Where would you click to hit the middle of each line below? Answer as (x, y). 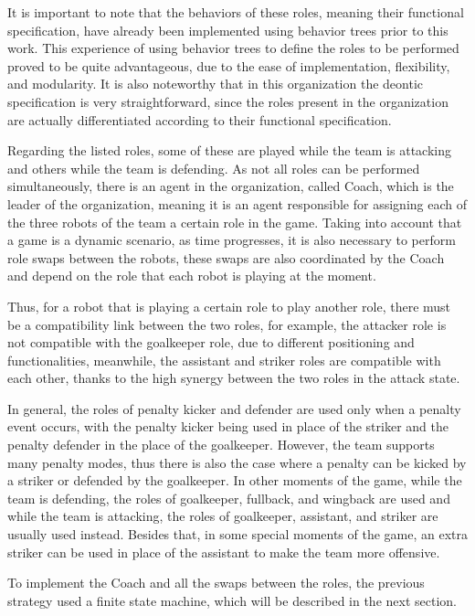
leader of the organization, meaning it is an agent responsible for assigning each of (237, 203)
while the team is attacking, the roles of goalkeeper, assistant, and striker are (223, 516)
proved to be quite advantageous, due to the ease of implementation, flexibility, (229, 65)
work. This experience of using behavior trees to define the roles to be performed (233, 48)
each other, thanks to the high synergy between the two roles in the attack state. (234, 378)
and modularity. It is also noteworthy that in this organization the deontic (215, 84)
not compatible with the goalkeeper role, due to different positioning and (211, 342)
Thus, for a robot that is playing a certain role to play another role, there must (229, 306)
